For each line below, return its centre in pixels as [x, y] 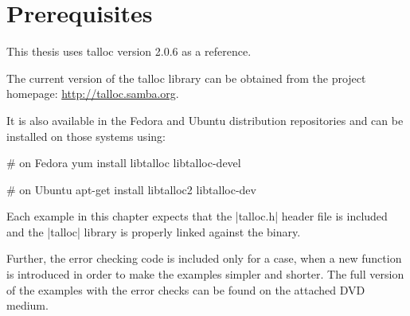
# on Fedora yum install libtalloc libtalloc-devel [124, 163]
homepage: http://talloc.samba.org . [93, 94]
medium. [27, 305]
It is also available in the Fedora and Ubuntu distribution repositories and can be [205, 120]
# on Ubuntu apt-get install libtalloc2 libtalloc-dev [131, 189]
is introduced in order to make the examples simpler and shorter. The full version [205, 274]
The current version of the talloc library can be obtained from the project [186, 78]
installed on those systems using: [86, 136]
